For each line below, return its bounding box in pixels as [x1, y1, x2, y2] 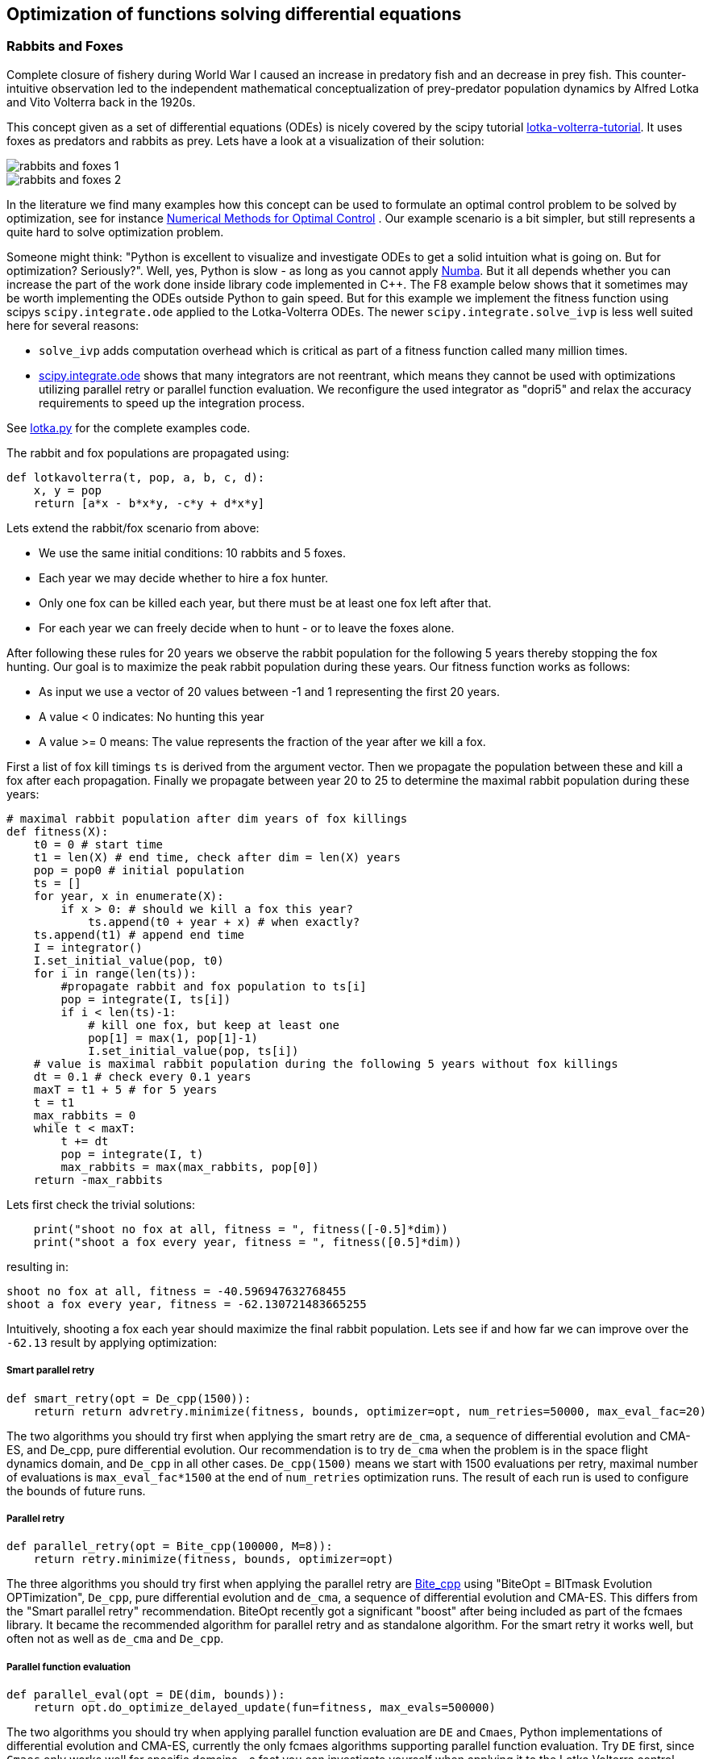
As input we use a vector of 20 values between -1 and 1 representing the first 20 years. [39, 684, 500, 698]
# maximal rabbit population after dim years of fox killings [6, 811, 408, 825]
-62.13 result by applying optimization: [6, 1335, 217, 1349]
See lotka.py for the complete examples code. [6, 420, 251, 435]
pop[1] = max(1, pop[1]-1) [88, 1031, 258, 1044]
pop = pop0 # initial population [33, 863, 245, 877]
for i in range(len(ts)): [33, 966, 197, 980]
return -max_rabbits [33, 1173, 163, 1186]
